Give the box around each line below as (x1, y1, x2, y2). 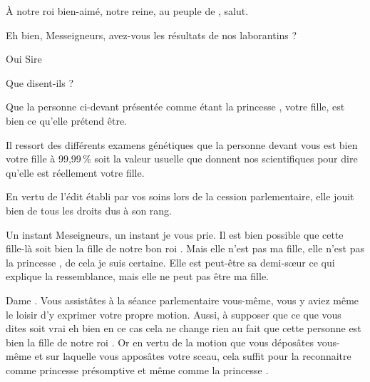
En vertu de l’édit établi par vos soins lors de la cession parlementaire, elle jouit (6, 189, 354, 204)
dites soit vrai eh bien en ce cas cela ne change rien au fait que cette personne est (6, 321, 361, 336)
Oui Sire (6, 51, 42, 66)
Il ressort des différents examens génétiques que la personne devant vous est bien (6, 137, 358, 152)
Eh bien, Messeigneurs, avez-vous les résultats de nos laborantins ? (6, 27, 297, 42)
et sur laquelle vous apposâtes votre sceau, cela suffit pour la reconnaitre (34, 349, 351, 363)
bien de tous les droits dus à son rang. (6, 202, 173, 217)
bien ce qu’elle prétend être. (6, 113, 128, 128)
